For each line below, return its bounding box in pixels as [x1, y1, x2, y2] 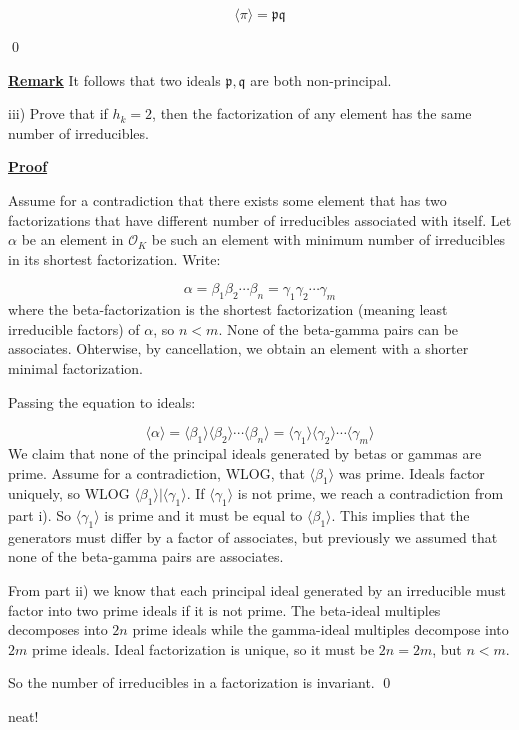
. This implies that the [331, 505, 470, 526]
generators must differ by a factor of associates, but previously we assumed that [8, 526, 498, 547]
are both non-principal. [250, 69, 392, 90]
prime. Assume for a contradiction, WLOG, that [8, 462, 305, 483]
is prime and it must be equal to [104, 505, 303, 526]
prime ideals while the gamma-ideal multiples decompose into [132, 619, 509, 640]
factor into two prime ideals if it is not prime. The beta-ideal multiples [8, 599, 441, 620]
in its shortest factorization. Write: [8, 248, 221, 269]
